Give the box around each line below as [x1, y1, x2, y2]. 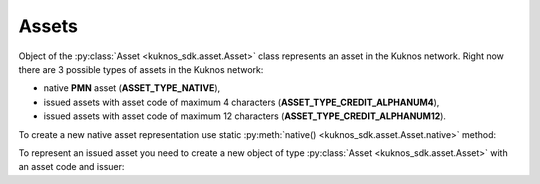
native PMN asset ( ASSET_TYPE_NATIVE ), [43, 82, 221, 94]
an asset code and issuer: [18, 161, 125, 173]
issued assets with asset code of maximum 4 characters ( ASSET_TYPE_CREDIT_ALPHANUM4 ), [43, 96, 440, 108]
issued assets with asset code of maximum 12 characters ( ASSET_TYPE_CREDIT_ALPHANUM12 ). [43, 110, 447, 122]
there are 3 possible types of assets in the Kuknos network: [18, 63, 264, 75]
